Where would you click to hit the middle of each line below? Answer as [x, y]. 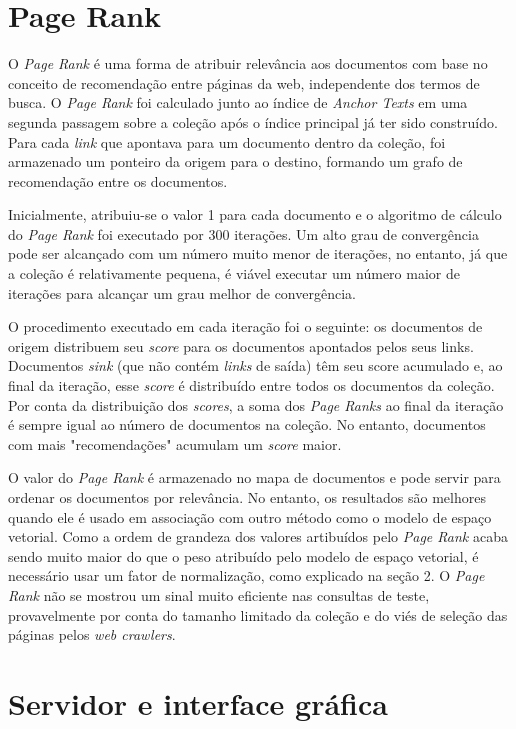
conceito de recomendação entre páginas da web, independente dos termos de [244, 82]
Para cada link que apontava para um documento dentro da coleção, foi [227, 141]
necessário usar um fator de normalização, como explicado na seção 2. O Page [246, 575]
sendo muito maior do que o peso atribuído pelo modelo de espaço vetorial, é [243, 555]
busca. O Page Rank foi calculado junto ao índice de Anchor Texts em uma [238, 102]
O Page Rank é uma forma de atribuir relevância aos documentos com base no [248, 63]
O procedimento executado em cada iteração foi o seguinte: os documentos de [245, 326]
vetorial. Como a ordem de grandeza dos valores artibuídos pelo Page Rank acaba [258, 536]
